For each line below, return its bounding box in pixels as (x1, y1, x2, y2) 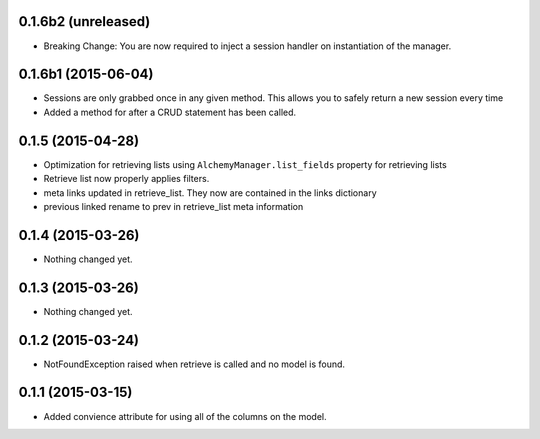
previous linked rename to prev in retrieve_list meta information (43, 200, 304, 212)
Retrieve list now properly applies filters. (43, 173, 210, 185)
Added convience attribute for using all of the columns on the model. (43, 410, 327, 422)
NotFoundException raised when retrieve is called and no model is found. (43, 358, 345, 370)
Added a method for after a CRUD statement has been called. (43, 106, 297, 118)
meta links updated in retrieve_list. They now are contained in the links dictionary (43, 186, 377, 199)
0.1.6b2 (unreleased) (18, 13, 151, 30)
